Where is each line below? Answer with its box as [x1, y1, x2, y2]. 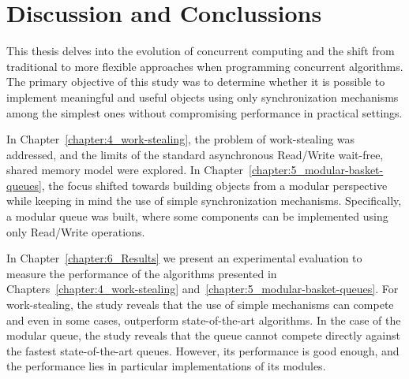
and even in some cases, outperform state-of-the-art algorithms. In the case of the [6, 311, 401, 328]
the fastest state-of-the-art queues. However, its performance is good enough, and [6, 342, 400, 359]
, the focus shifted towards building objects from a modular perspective [41, 176, 388, 193]
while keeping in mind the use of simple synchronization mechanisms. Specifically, [6, 192, 402, 209]
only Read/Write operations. [6, 223, 145, 240]
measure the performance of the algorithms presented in [6, 265, 277, 281]
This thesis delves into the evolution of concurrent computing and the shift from [6, 43, 395, 59]
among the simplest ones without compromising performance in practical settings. [6, 104, 403, 121]
